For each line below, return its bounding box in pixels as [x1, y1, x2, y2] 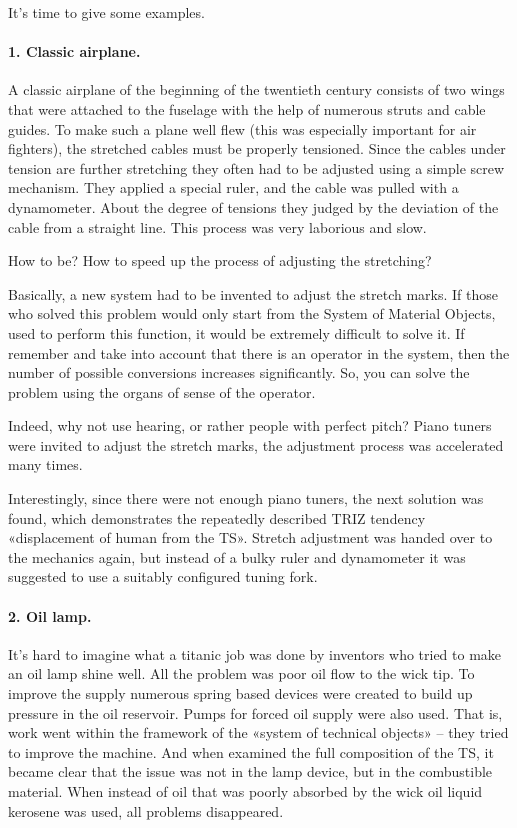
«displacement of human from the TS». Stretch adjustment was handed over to [8, 527, 493, 548]
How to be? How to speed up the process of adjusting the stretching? [8, 250, 432, 271]
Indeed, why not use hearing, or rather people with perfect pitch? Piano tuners [8, 415, 492, 436]
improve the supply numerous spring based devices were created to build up [8, 683, 473, 704]
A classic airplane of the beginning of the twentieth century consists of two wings [8, 79, 505, 100]
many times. [8, 454, 83, 475]
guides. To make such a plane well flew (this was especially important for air [8, 118, 477, 139]
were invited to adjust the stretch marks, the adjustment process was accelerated [8, 434, 504, 455]
